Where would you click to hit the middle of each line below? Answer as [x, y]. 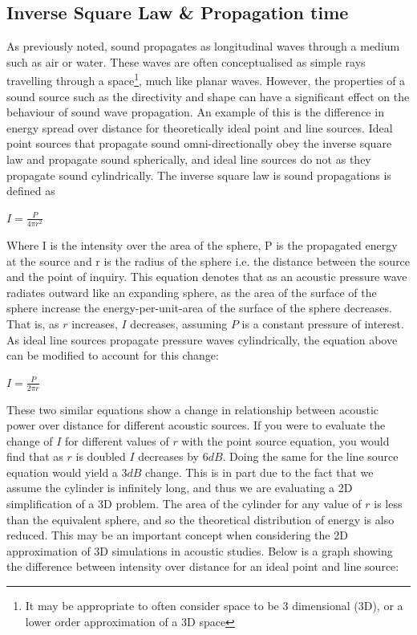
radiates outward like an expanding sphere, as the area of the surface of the [192, 292]
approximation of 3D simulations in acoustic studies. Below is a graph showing [200, 550]
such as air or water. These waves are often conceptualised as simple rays [186, 61]
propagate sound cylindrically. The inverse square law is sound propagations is [199, 175]
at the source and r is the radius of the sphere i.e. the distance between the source [208, 261]
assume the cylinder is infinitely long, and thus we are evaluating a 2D [180, 488]
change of [30, 440]
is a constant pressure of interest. [323, 323]
